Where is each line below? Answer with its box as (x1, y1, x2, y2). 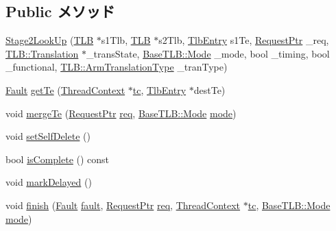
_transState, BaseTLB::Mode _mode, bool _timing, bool (86, 46, 330, 60)
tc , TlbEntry (132, 82, 187, 97)
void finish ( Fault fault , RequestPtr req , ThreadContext (5, 197, 241, 212)
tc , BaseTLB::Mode (248, 197, 331, 212)
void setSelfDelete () (5, 129, 91, 143)
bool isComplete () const (5, 151, 110, 166)
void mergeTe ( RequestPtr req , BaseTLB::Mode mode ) (5, 106, 237, 120)
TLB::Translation (5, 46, 79, 60)
